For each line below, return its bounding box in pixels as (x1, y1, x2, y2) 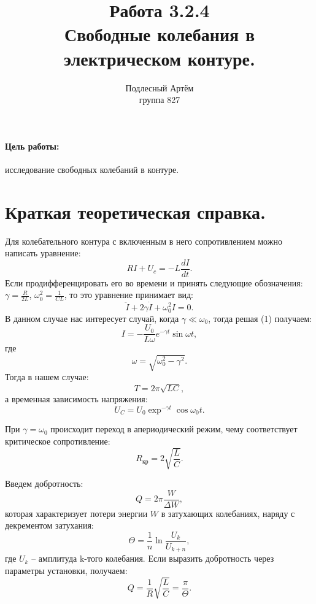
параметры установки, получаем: (5, 564, 128, 577)
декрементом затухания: (5, 519, 94, 532)
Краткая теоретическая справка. (5, 199, 266, 224)
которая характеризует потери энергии (5, 507, 148, 519)
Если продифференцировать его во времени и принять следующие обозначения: (5, 276, 303, 289)
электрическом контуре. (64, 45, 255, 71)
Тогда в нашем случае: (5, 370, 89, 383)
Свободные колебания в (64, 21, 255, 47)
